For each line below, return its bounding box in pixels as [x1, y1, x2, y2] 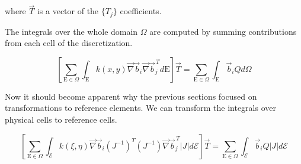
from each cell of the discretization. [5, 37, 133, 49]
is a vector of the [37, 5, 99, 17]
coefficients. [120, 5, 162, 17]
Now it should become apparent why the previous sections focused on [5, 90, 257, 102]
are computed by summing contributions [149, 25, 297, 37]
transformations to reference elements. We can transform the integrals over [5, 101, 276, 114]
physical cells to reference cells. [5, 113, 117, 126]
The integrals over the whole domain [5, 25, 138, 37]
